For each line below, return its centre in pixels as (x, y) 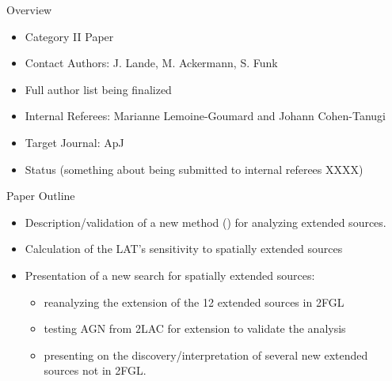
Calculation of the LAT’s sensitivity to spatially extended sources (184, 249)
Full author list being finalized (98, 89)
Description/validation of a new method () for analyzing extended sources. (206, 222)
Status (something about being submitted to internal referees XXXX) (194, 169)
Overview (29, 9)
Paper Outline (41, 196)
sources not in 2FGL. (95, 370)
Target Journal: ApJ (74, 142)
